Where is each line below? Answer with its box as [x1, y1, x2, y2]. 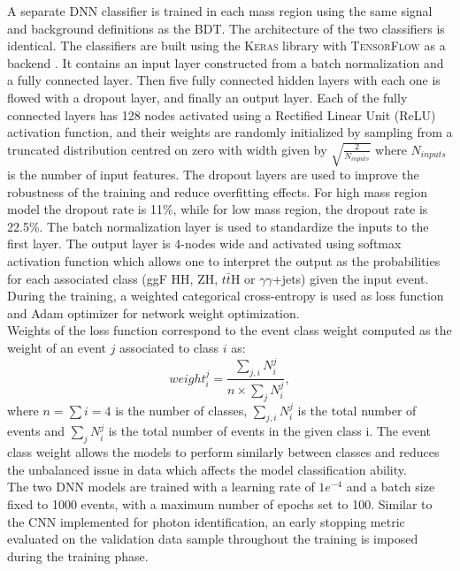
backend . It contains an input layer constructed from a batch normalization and [7, 53, 444, 72]
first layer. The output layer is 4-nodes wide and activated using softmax [7, 234, 402, 253]
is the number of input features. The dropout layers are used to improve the [7, 165, 419, 183]
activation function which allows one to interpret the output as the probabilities [7, 251, 441, 270]
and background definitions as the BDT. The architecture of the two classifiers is [7, 19, 445, 37]
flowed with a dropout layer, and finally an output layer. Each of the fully [7, 88, 408, 106]
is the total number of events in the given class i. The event [108, 422, 432, 440]
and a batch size [346, 477, 435, 496]
